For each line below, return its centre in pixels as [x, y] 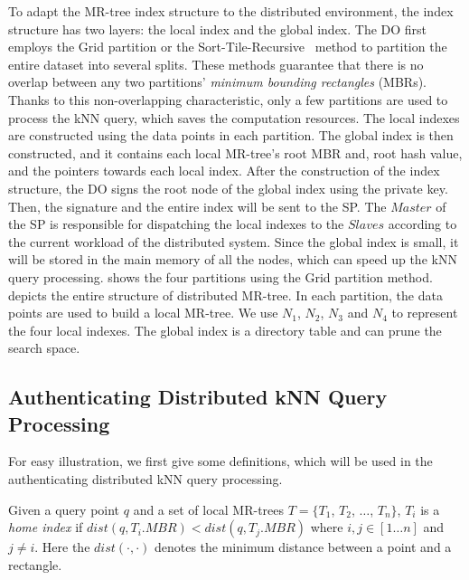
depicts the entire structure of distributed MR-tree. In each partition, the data [225, 295]
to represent [425, 313]
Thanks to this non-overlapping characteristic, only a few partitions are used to [228, 99]
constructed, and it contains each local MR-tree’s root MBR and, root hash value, [235, 152]
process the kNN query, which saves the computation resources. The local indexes [234, 117]
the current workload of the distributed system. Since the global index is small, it [234, 241]
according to [422, 224]
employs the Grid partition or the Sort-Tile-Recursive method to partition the [228, 47]
